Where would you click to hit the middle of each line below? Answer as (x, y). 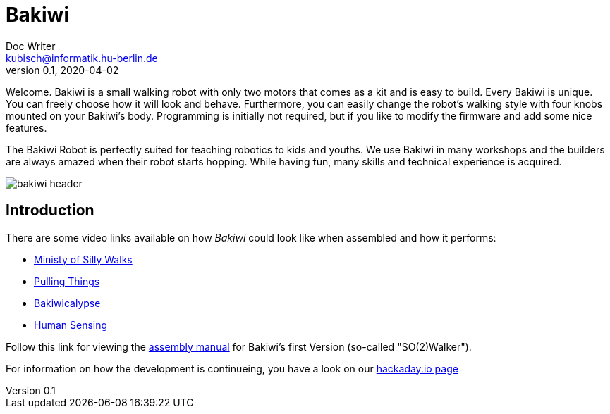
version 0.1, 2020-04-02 (62, 70)
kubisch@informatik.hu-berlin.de (82, 58)
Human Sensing (71, 325)
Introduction (50, 211)
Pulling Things (67, 281)
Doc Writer (31, 46)
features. (26, 127)
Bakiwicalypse (67, 303)
